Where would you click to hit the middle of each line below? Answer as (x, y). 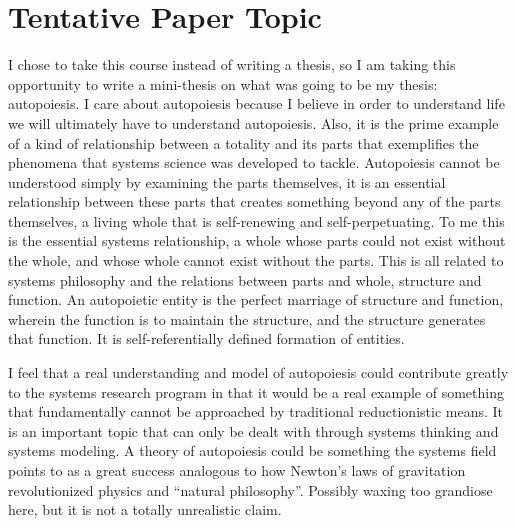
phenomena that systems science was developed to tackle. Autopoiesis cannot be (254, 162)
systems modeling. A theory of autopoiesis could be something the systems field (252, 450)
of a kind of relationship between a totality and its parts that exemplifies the (243, 142)
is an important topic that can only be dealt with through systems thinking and (253, 430)
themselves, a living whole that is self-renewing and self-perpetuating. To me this (256, 220)
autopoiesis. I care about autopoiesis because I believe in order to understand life (256, 103)
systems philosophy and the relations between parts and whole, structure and (245, 279)
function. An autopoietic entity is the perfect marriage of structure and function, (256, 299)
